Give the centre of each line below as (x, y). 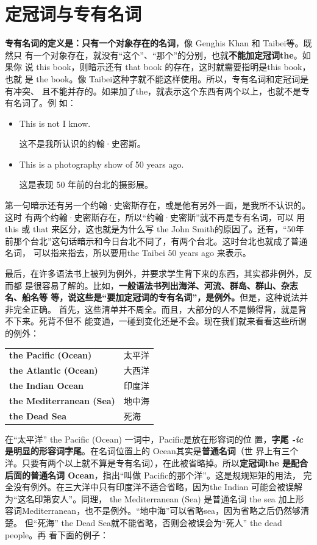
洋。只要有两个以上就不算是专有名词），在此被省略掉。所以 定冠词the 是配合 (156, 463)
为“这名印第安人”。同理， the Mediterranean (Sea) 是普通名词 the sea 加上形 (155, 498)
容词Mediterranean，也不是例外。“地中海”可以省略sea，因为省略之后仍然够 (153, 511)
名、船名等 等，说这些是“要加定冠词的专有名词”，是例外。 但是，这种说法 (152, 297)
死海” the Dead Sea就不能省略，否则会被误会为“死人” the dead (160, 522)
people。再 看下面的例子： (57, 534)
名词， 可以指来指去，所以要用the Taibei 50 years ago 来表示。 (128, 253)
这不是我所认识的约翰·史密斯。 (82, 144)
